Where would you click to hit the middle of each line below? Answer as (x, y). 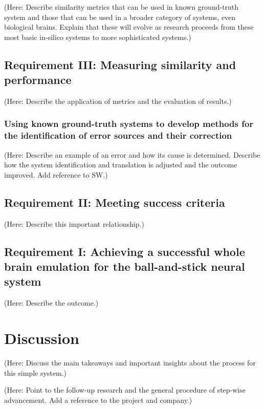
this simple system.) (36, 372)
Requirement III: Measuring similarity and (120, 64)
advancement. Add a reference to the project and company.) (98, 400)
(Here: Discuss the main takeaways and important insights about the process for (130, 362)
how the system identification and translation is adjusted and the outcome (121, 165)
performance (38, 80)
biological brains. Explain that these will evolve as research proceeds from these (129, 27)
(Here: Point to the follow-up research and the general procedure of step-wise (125, 390)
